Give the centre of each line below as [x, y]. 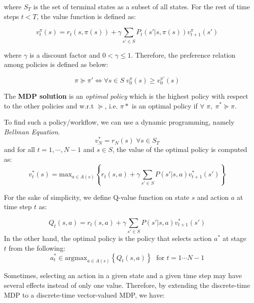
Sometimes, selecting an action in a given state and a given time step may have [123, 275]
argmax [76, 258]
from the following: [37, 248]
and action [213, 197]
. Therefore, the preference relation [183, 54]
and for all [20, 149]
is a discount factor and [65, 54]
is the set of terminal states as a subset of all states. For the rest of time [142, 6]
